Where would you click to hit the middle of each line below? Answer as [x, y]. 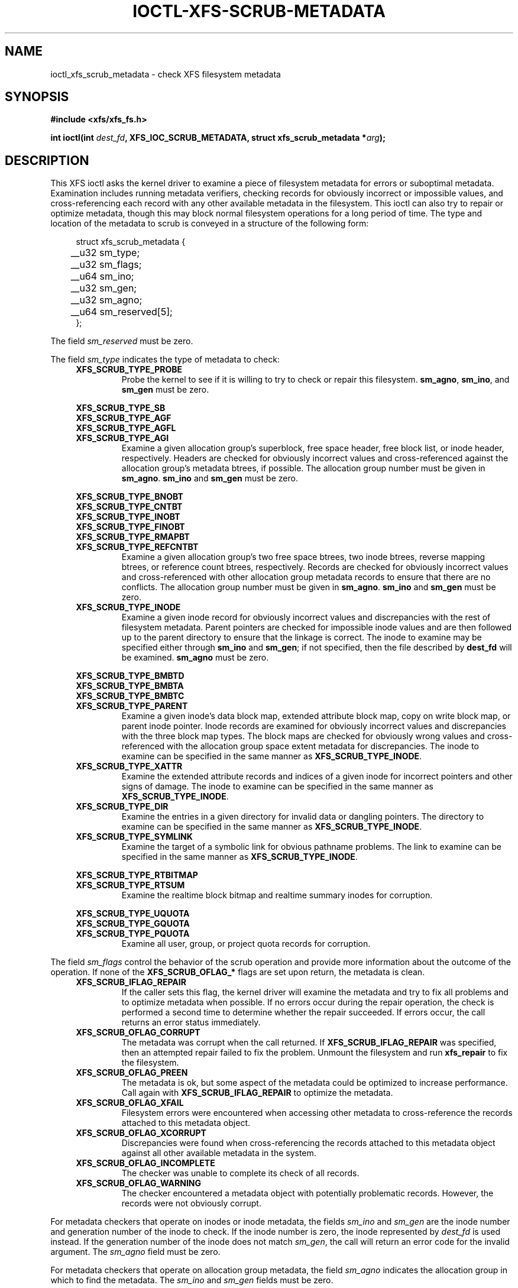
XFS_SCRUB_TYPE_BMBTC [130, 696]
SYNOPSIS [37, 97]
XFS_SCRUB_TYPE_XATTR [129, 766]
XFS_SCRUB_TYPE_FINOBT [130, 527]
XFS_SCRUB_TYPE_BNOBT [129, 497]
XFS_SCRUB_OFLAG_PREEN [132, 1073]
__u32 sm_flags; [106, 265]
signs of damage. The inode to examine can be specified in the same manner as [277, 787]
